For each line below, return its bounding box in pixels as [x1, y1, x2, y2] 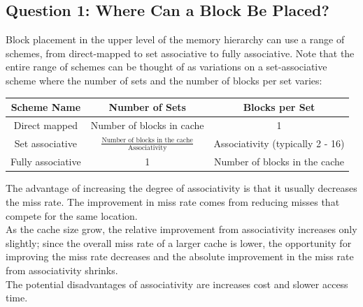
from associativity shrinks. [6, 262, 118, 277]
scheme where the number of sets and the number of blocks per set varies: [6, 73, 322, 87]
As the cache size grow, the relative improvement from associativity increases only [6, 222, 357, 237]
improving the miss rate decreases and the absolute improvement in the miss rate [6, 249, 354, 264]
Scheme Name [10, 100, 81, 114]
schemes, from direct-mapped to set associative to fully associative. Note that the [6, 45, 355, 60]
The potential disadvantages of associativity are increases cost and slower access [6, 276, 348, 291]
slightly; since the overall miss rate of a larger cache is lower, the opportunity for [6, 235, 352, 250]
